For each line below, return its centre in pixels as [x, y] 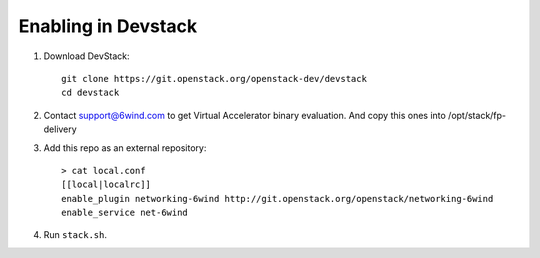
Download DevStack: [86, 56]
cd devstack [90, 93]
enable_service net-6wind [125, 213]
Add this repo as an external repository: [125, 147]
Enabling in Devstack [108, 26]
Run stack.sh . [75, 235]
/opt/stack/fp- [477, 115]
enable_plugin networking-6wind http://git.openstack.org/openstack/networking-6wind [277, 198]
